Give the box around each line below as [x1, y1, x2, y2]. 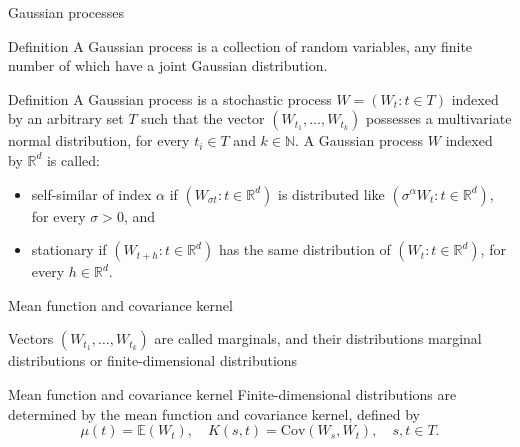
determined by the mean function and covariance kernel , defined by [8, 403, 421, 424]
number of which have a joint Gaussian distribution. [8, 55, 328, 76]
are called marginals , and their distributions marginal [154, 328, 482, 349]
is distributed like [278, 183, 385, 204]
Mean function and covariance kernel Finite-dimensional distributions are [8, 383, 457, 404]
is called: [46, 149, 100, 170]
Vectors [8, 328, 54, 349]
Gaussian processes [8, 2, 125, 22]
